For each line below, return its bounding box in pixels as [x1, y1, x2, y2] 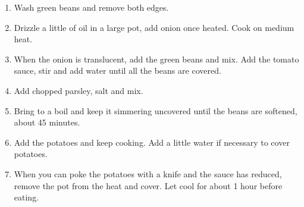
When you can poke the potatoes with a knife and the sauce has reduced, [14, 167, 282, 180]
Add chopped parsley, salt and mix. [14, 84, 143, 96]
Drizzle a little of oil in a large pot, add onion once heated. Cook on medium [14, 21, 294, 33]
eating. [14, 191, 39, 203]
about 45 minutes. [14, 116, 80, 128]
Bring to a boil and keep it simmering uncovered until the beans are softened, [14, 104, 297, 117]
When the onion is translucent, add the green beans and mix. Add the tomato [14, 52, 299, 65]
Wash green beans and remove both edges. [14, 1, 169, 13]
